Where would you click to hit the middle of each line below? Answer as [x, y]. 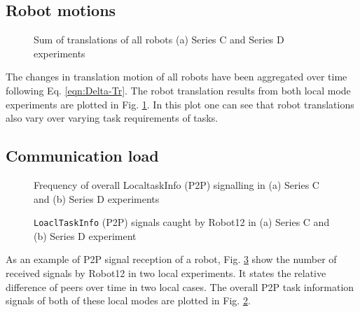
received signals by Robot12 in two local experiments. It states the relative [166, 273]
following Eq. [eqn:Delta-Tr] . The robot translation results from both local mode [178, 90]
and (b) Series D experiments [97, 198]
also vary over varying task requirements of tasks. [112, 118]
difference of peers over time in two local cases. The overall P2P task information [180, 286]
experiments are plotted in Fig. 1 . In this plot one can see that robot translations [180, 104]
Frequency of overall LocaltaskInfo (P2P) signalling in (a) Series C [176, 184]
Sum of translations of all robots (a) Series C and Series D [159, 40]
